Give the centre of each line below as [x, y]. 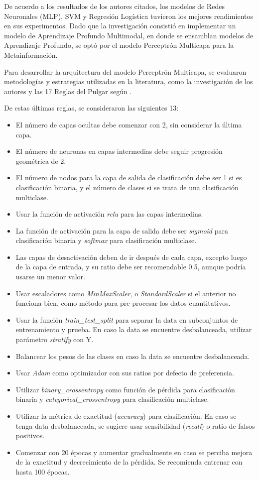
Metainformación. [31, 55]
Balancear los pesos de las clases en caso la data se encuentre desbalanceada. [133, 356]
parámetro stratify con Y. [55, 339]
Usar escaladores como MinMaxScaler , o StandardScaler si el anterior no [126, 293]
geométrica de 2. [41, 161]
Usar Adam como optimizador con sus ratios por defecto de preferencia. [125, 373]
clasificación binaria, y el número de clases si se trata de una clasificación [127, 187]
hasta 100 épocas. [43, 471]
